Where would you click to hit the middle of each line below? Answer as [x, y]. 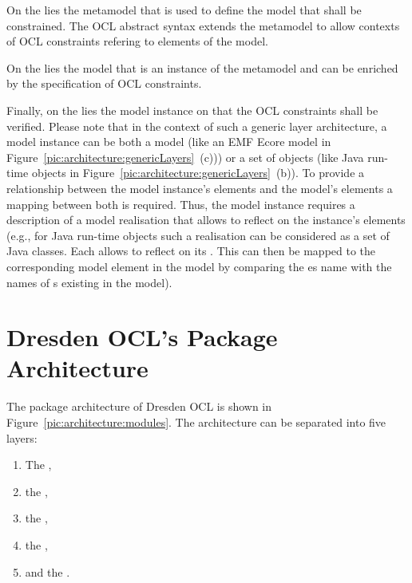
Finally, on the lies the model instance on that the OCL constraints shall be [192, 110]
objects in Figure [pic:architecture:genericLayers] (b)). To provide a [198, 173]
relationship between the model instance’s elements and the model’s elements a [200, 188]
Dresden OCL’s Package [142, 337]
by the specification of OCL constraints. [104, 83]
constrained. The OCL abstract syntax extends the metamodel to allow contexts [203, 25]
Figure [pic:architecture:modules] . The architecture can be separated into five [196, 422]
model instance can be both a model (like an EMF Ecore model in [169, 142]
